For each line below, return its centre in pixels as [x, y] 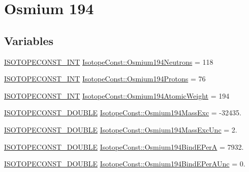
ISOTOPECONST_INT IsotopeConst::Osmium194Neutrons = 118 [109, 61]
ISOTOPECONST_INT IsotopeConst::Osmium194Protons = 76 [105, 79]
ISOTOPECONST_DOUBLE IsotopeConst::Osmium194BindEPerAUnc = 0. [125, 164]
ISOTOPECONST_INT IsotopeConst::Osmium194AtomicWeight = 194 [117, 95]
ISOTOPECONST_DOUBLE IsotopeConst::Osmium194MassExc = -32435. [123, 113]
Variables [29, 40]
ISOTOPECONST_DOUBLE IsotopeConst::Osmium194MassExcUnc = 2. [121, 129]
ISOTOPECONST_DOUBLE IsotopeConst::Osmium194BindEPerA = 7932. [124, 146]
